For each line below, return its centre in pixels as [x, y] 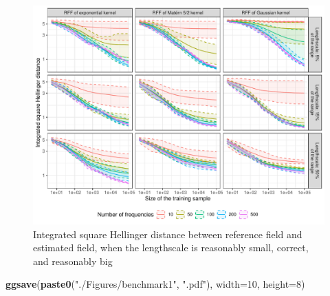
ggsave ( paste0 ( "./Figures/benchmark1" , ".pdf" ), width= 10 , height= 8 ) [155, 284]
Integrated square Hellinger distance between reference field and [168, 234]
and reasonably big [73, 261]
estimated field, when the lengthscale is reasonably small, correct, [171, 247]
